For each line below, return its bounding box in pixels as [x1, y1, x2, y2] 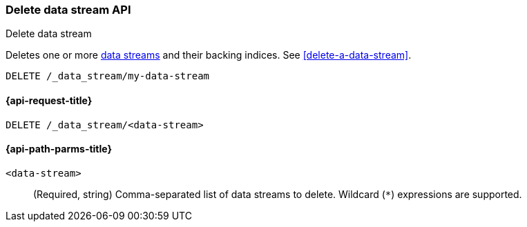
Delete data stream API [6, 3, 131, 17]
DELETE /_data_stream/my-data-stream [6, 70, 210, 82]
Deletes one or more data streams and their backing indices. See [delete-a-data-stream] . [6, 49, 412, 61]
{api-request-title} [6, 94, 93, 106]
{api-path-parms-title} [6, 143, 113, 155]
